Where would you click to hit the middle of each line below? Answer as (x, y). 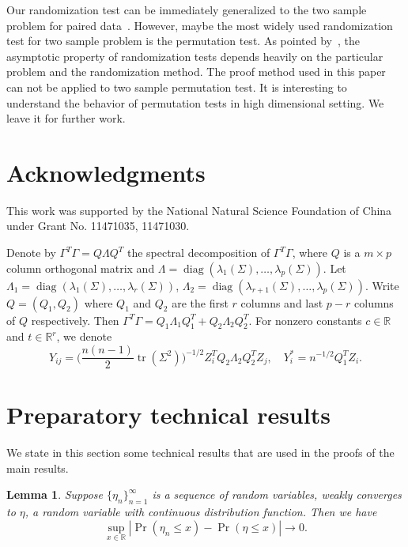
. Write (382, 285)
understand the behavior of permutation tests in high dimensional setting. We (195, 102)
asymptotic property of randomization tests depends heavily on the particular (195, 56)
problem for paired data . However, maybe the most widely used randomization (200, 25)
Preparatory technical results (168, 415)
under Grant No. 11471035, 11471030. (98, 226)
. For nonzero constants (305, 320)
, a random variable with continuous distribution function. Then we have (201, 512)
